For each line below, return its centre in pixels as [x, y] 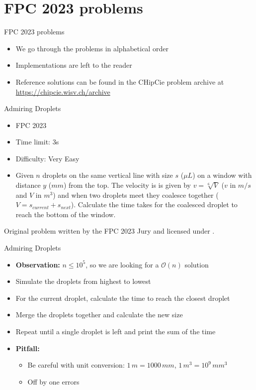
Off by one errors [53, 381]
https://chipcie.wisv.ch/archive [63, 91]
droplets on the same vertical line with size [108, 175]
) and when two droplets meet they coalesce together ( [136, 195]
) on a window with [222, 175]
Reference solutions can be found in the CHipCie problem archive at [120, 81]
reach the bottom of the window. [66, 214]
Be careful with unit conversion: [76, 365]
